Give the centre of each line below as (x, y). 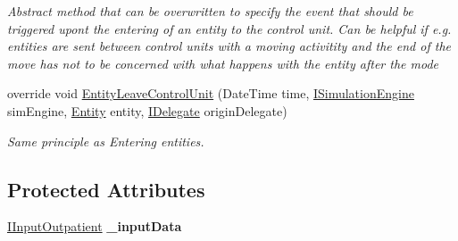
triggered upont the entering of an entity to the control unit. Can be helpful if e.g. (229, 28)
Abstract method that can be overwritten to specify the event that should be (210, 11)
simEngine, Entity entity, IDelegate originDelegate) (147, 110)
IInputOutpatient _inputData (95, 226)
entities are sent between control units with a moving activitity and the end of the (229, 46)
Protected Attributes (106, 189)
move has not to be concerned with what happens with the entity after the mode (223, 63)
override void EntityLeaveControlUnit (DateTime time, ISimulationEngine (211, 93)
